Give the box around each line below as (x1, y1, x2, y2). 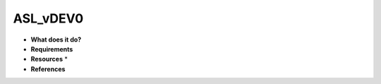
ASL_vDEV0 (13, 11, 84, 26)
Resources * (30, 55, 68, 64)
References (30, 64, 66, 73)
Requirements (30, 44, 73, 53)
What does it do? (30, 35, 82, 44)
